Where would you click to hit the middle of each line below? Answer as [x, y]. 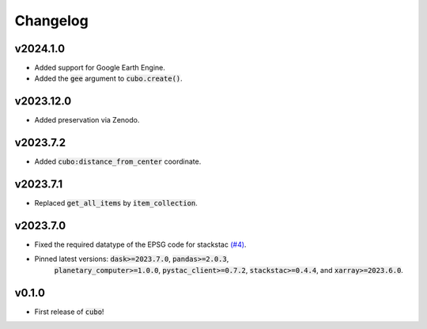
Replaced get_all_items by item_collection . [116, 203]
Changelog [51, 21]
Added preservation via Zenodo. [87, 120]
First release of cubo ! [69, 312]
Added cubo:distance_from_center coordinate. [118, 161]
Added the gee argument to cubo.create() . [109, 78]
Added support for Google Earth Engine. [100, 68]
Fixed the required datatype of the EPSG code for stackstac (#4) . [140, 244]
